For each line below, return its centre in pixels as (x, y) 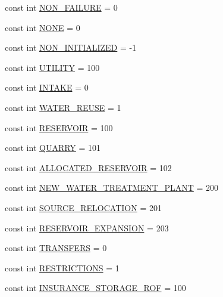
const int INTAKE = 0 (47, 87)
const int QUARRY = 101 (53, 148)
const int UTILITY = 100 (52, 67)
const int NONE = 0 (43, 27)
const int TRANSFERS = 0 (56, 248)
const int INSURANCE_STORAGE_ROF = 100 (95, 288)
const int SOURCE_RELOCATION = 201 (83, 207)
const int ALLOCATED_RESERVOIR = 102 (88, 167)
